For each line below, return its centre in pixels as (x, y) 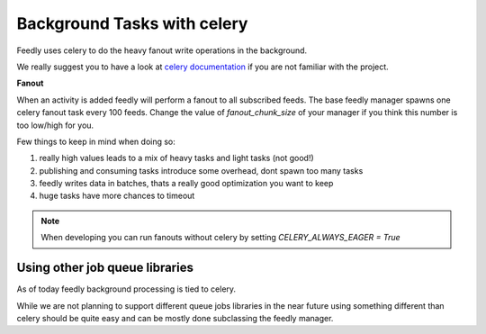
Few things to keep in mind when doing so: (96, 141)
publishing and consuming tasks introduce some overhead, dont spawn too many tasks (201, 170)
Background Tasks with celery (132, 23)
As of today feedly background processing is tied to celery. (126, 289)
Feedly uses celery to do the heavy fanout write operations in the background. (162, 50)
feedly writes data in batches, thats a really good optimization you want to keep (186, 184)
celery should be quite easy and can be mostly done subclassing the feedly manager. (175, 318)
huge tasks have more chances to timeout (117, 196)
